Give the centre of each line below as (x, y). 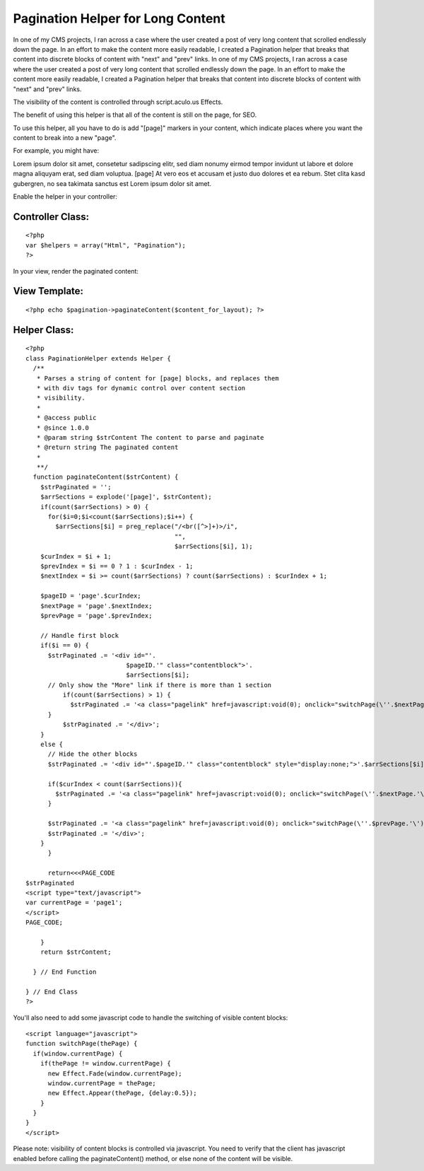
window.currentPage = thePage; (102, 1083)
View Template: (48, 291)
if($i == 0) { (65, 646)
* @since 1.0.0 (63, 427)
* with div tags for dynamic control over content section (141, 388)
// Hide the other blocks (93, 754)
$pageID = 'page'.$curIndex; (90, 596)
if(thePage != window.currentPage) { (105, 1064)
